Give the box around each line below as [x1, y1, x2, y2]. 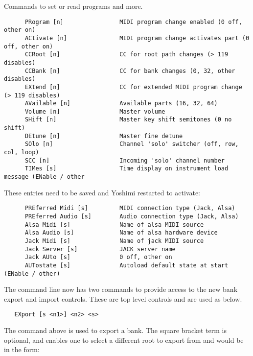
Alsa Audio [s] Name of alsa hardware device [24, 229, 218, 237]
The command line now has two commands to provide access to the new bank [4, 284, 238, 294]
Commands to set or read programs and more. [4, 1, 143, 11]
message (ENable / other [4, 173, 85, 181]
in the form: [4, 344, 40, 355]
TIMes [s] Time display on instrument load [24, 165, 229, 172]
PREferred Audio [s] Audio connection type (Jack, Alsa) [24, 213, 239, 220]
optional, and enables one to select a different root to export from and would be [4, 334, 244, 345]
